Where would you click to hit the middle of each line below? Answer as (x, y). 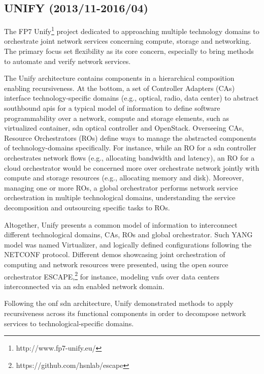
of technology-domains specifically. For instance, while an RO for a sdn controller (130, 148)
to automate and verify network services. (68, 61)
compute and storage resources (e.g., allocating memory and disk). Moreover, (124, 178)
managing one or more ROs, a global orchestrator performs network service (121, 187)
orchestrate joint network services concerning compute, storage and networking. (128, 41)
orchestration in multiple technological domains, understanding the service (120, 197)
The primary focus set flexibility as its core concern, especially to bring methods (129, 51)
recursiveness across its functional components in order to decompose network (125, 313)
